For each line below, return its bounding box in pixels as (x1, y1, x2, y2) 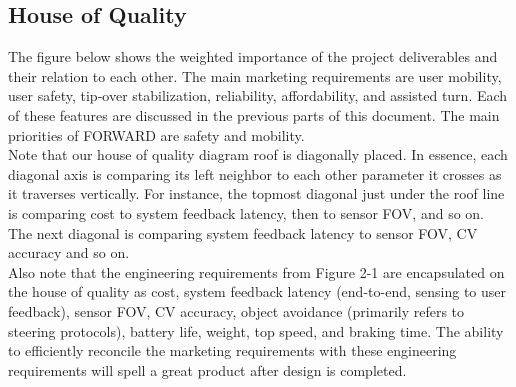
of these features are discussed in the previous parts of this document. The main (8, 104, 500, 125)
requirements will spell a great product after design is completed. (8, 359, 407, 380)
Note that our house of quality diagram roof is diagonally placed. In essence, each (8, 144, 508, 165)
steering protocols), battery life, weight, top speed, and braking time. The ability (8, 320, 504, 341)
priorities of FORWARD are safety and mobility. (8, 124, 305, 145)
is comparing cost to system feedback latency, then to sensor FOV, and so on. (8, 202, 484, 223)
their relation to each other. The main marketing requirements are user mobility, (8, 65, 502, 86)
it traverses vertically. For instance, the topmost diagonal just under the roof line (8, 183, 505, 204)
